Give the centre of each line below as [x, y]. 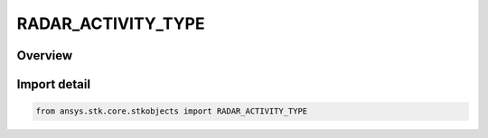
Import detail [53, 84]
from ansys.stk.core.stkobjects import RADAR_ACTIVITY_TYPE [172, 111]
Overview [45, 55]
